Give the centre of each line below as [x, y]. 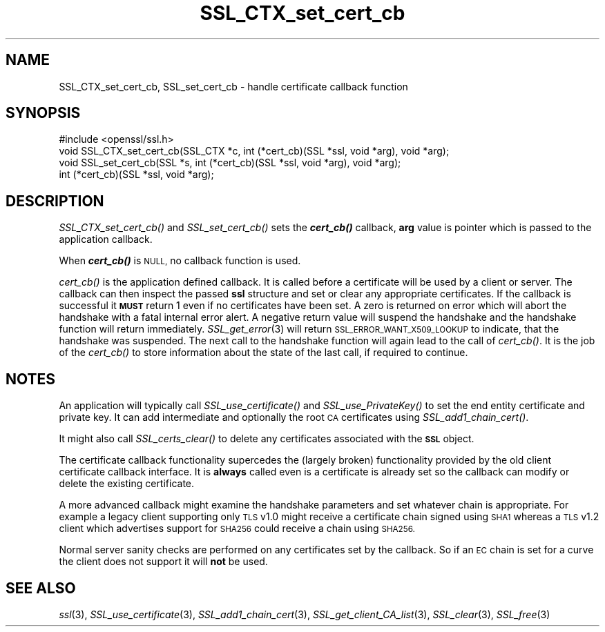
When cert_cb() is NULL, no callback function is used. [180, 261]
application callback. [106, 239]
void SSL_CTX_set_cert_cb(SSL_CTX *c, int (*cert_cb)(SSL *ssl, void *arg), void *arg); [254, 151]
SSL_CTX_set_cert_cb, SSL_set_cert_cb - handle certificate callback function [233, 86]
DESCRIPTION [55, 201]
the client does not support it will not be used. [163, 562]
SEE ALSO [41, 588]
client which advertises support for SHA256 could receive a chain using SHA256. [237, 529]
